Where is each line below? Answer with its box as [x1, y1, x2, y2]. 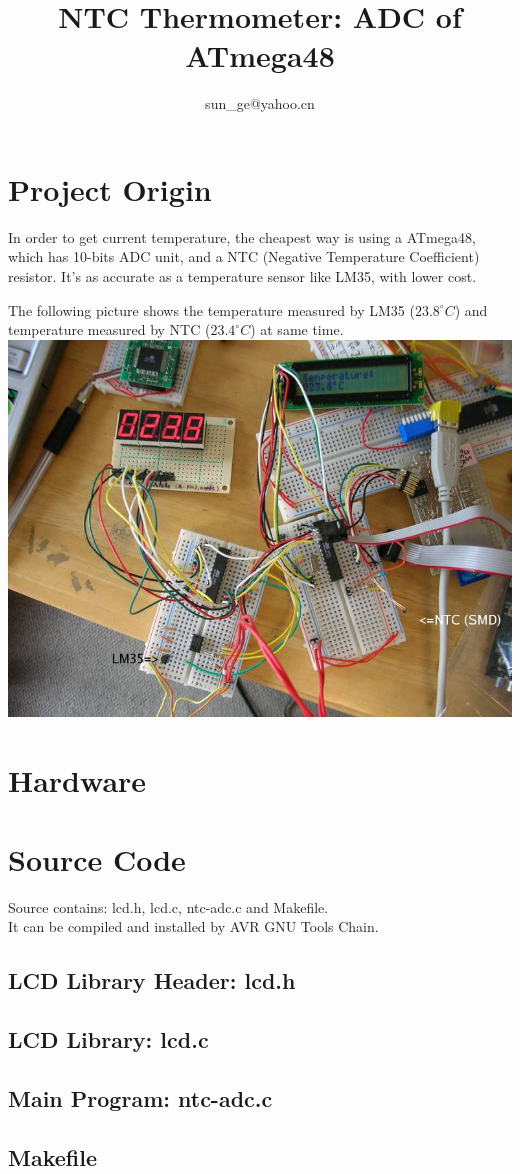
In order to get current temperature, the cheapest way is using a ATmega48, [8, 226, 476, 247]
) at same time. [250, 319, 344, 340]
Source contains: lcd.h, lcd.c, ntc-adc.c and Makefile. [8, 896, 329, 917]
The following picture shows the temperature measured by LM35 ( [8, 299, 415, 320]
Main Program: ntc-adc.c [8, 1082, 273, 1113]
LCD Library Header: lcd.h [8, 965, 296, 996]
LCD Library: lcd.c [8, 1023, 209, 1054]
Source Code [8, 838, 186, 879]
